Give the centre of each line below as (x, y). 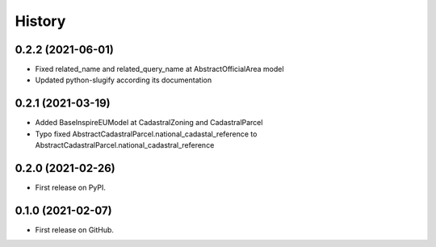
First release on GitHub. (75, 229)
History (40, 21)
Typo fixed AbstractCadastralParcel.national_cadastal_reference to (146, 134)
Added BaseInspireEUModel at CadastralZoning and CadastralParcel (149, 123)
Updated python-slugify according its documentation (124, 80)
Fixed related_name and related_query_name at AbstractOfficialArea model (159, 69)
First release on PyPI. (71, 188)
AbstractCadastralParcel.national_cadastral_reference (125, 145)
